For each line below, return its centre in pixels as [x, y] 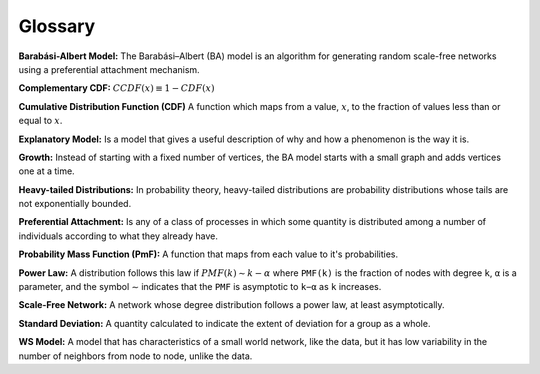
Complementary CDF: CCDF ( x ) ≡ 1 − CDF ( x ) [116, 88]
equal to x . [40, 121]
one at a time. [46, 171]
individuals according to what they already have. [118, 236]
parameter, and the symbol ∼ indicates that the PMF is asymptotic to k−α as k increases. [200, 287]
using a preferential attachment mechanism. [109, 69]
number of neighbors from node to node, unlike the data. [135, 356]
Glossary [57, 26]
